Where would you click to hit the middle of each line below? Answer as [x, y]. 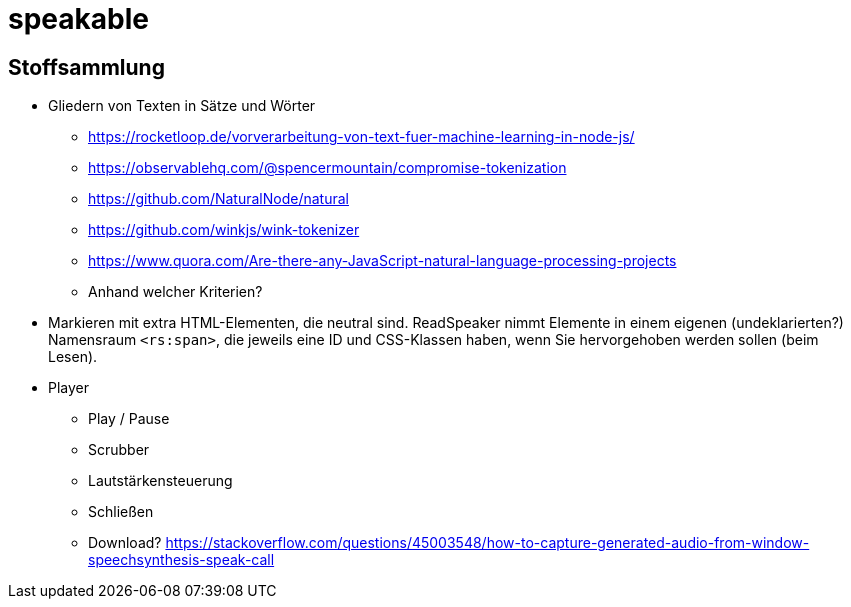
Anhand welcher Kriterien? [175, 292]
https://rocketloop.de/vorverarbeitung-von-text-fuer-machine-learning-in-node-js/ [361, 137]
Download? [125, 543]
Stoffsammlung [86, 67]
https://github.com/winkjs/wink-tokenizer [224, 230]
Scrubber [119, 450]
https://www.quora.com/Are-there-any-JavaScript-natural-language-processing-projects [382, 261]
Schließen [121, 512]
